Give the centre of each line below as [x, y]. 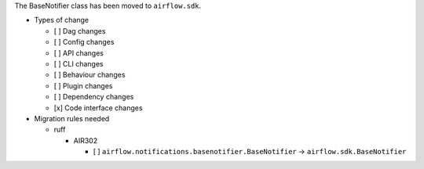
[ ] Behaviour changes [90, 75]
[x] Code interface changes [98, 108]
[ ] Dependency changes [94, 97]
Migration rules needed [72, 118]
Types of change [62, 20]
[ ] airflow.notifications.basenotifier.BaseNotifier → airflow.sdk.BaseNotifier [250, 152]
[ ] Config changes [84, 42]
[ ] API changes [79, 53]
